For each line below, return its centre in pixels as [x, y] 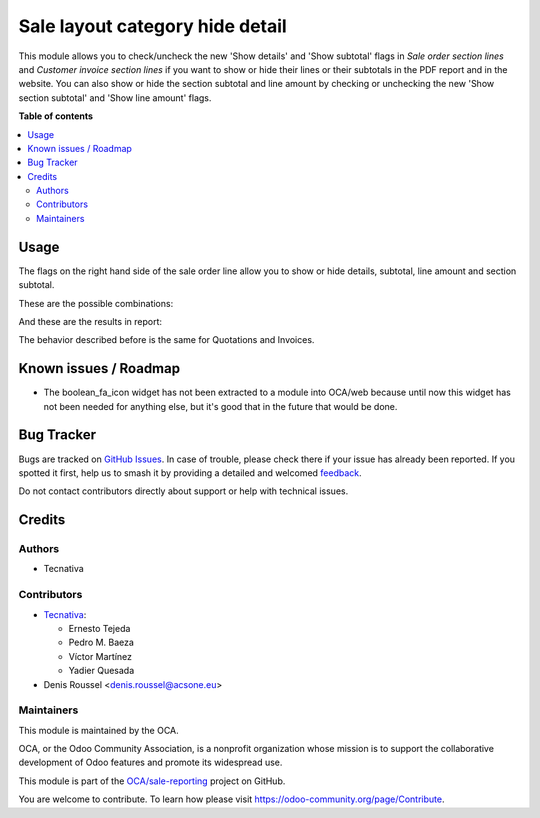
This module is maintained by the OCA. [98, 730]
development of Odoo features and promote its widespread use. [150, 762]
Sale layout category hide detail [152, 26]
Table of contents [56, 116]
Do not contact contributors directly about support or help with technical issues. [183, 491]
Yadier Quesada [101, 671]
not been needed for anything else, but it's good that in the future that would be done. [220, 406]
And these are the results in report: [90, 321]
